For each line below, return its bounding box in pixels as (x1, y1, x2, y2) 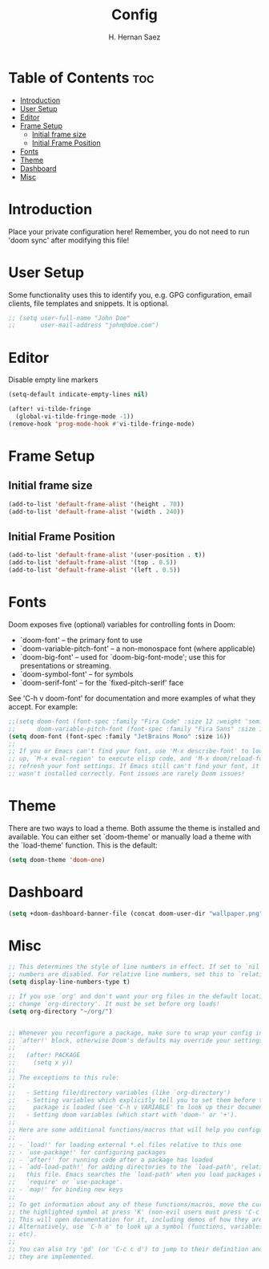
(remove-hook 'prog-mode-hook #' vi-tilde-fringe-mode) (8, 420, 195, 428)
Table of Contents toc (8, 68, 155, 87)
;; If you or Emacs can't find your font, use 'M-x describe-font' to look (8, 747, 267, 755)
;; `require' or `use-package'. (8, 1178, 124, 1186)
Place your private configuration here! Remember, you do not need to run (8, 226, 250, 236)
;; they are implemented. (8, 1252, 94, 1261)
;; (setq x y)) (8, 1059, 74, 1067)
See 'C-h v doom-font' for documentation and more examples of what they (8, 693, 256, 703)
